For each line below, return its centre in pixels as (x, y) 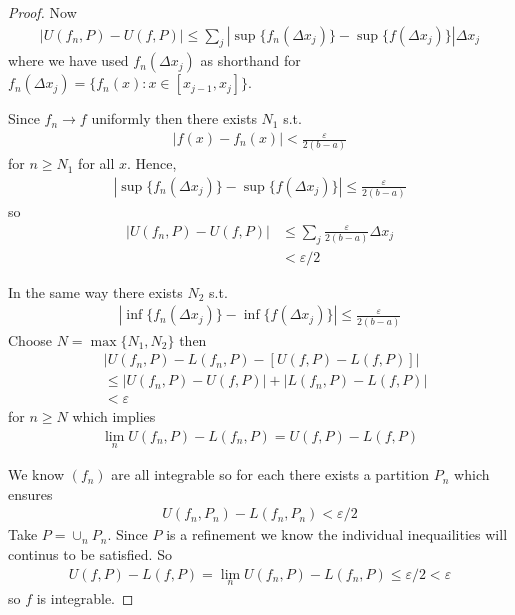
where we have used (68, 60)
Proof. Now (42, 12)
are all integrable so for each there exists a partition (270, 474)
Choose (30, 339)
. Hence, (152, 163)
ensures (30, 493)
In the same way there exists (95, 291)
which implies (114, 416)
